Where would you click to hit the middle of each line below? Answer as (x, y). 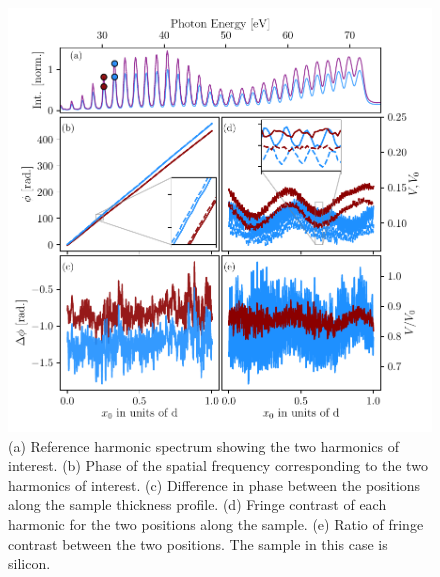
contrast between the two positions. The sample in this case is (198, 543)
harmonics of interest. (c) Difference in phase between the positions (214, 484)
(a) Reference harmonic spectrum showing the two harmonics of (203, 445)
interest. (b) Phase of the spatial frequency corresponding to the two (218, 465)
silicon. (29, 563)
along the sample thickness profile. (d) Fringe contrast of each (197, 504)
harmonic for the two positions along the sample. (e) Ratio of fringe (216, 523)
